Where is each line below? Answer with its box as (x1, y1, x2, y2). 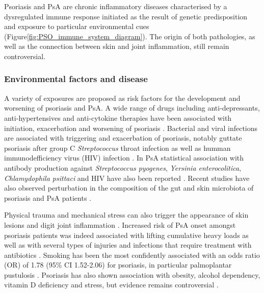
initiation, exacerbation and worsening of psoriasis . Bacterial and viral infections (4, 122, 258, 133)
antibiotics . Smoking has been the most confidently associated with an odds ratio (4, 249, 260, 260)
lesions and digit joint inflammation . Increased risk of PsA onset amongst (4, 219, 236, 230)
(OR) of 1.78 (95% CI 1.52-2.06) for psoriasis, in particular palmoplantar (4, 259, 232, 270)
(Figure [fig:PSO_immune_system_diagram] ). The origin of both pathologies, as (4, 31, 255, 41)
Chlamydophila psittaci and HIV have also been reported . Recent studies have (4, 172, 250, 183)
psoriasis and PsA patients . (4, 192, 91, 203)
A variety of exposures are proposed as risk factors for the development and (4, 92, 241, 103)
